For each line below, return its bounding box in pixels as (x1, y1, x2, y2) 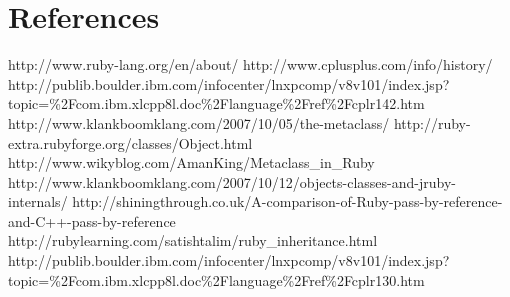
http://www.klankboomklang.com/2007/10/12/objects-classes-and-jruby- (8, 171, 456, 192)
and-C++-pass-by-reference (8, 210, 176, 231)
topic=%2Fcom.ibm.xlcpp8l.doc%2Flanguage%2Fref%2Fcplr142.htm (8, 93, 425, 114)
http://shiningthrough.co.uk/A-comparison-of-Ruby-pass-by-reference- (72, 191, 503, 212)
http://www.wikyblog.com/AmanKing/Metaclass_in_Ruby (8, 152, 375, 173)
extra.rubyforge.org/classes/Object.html (8, 132, 253, 153)
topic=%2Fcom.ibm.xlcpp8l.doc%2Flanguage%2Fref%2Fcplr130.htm (8, 269, 425, 290)
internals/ (8, 191, 68, 212)
